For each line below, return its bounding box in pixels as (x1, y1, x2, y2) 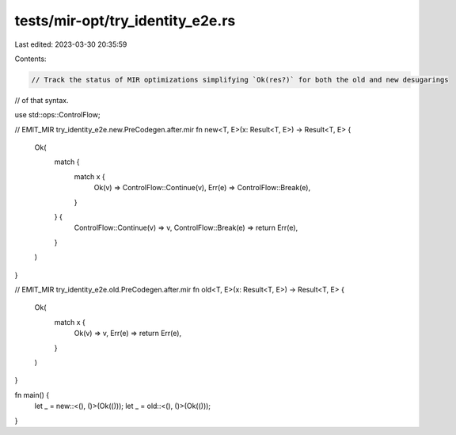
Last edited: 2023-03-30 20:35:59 (14, 40, 127, 49)
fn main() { (14, 390, 50, 399)
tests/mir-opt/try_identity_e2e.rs (14, 12, 236, 29)
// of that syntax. (14, 95, 69, 105)
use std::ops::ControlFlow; (14, 110, 101, 120)
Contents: (14, 54, 47, 63)
